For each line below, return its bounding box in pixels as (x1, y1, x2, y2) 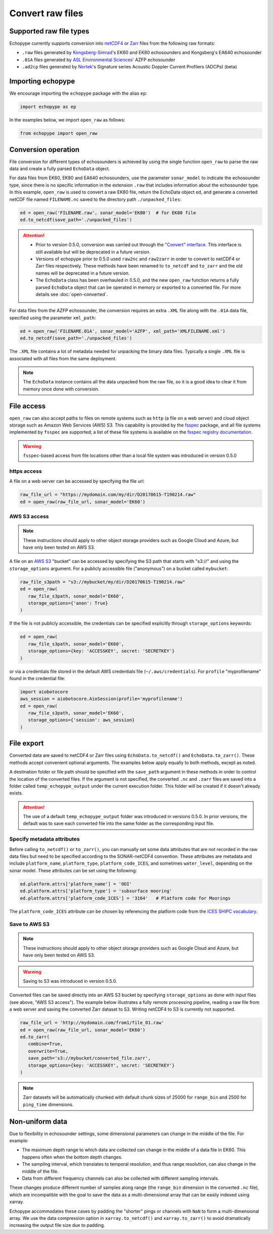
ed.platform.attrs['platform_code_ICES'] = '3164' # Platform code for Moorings (20, 895, 231, 901)
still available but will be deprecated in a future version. (35, 249, 151, 255)
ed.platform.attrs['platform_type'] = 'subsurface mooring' (20, 888, 172, 894)
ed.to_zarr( (20, 1034, 50, 1039)
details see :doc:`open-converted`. (35, 291, 108, 297)
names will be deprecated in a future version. (35, 270, 130, 276)
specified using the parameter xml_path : (9, 315, 96, 321)
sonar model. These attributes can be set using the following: (9, 867, 138, 873)
